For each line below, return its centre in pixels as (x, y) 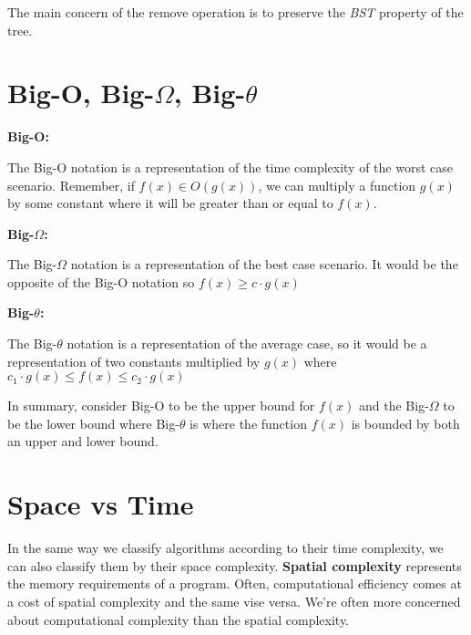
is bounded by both (405, 423)
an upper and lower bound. (83, 441)
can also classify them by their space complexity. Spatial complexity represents (235, 565)
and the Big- (394, 406)
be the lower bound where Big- (93, 423)
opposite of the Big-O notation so (101, 281)
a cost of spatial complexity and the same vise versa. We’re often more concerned (234, 601)
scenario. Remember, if (71, 185)
